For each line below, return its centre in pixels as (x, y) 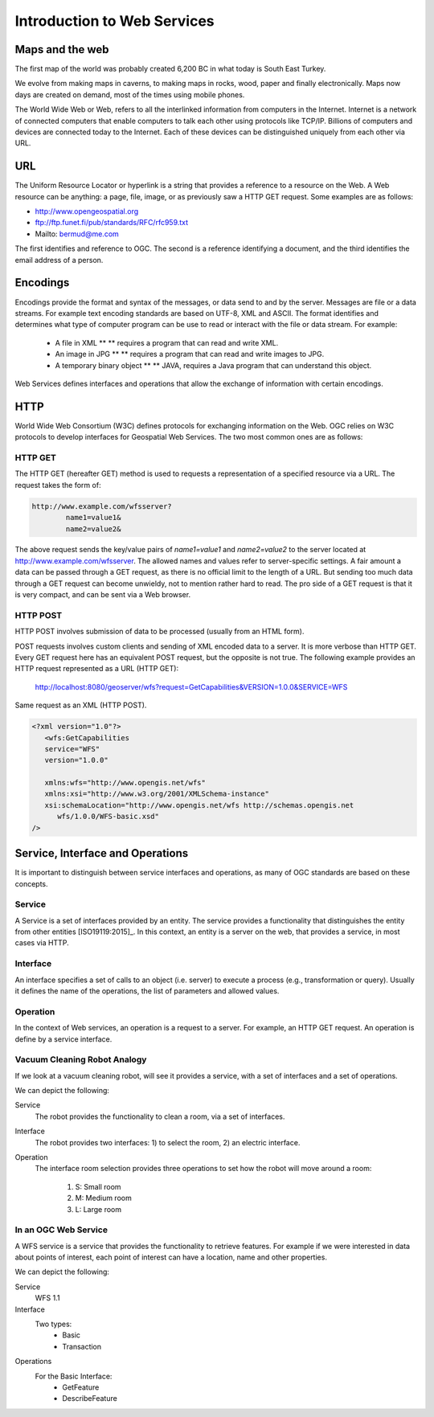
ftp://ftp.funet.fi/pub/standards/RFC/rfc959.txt (112, 223)
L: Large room (98, 1209)
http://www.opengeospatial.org (87, 211)
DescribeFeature (90, 1399)
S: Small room (98, 1186)
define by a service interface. (63, 1039)
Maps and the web (62, 49)
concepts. (31, 883)
